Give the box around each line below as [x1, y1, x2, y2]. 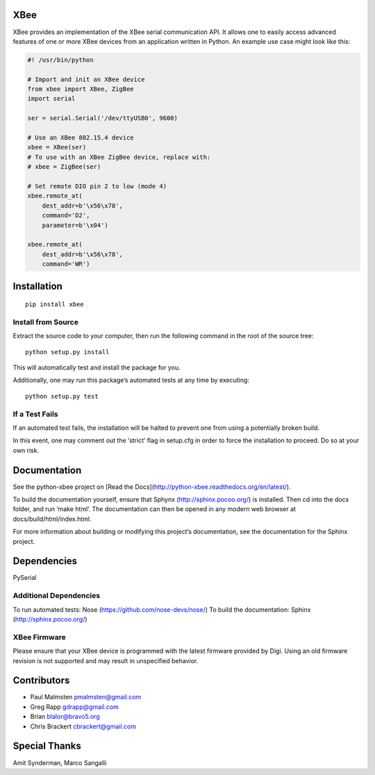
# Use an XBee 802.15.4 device [27, 134, 135, 142]
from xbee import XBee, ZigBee [27, 85, 135, 93]
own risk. [12, 446, 40, 454]
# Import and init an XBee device [27, 75, 145, 83]
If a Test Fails [12, 409, 58, 419]
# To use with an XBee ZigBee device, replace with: [27, 153, 211, 161]
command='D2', [42, 212, 90, 219]
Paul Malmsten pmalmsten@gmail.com [30, 693, 142, 701]
